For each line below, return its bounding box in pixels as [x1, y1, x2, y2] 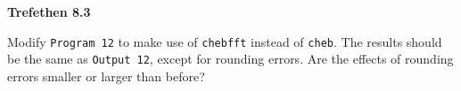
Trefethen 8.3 [7, 3, 91, 20]
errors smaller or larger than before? [7, 66, 205, 85]
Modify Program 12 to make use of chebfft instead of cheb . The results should [7, 32, 442, 50]
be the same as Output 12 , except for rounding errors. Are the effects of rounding [7, 49, 454, 68]
